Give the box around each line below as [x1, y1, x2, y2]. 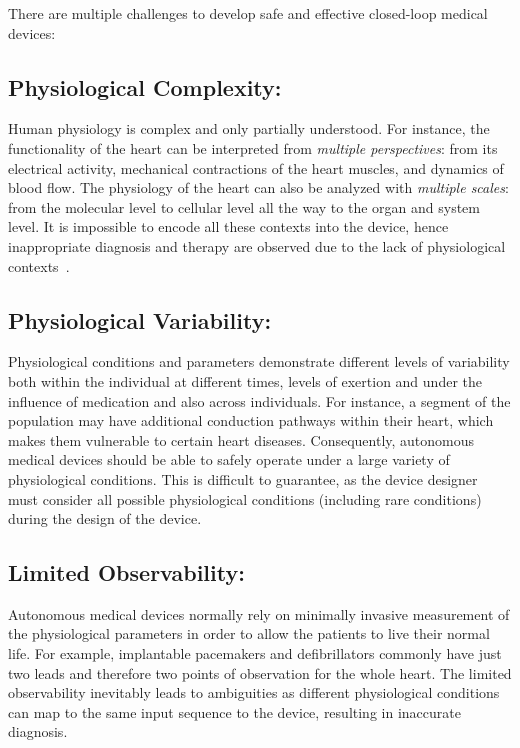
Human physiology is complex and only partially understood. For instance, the [8, 118, 490, 139]
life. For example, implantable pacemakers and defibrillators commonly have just [8, 643, 502, 664]
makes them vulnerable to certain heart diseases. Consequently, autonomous [8, 429, 475, 450]
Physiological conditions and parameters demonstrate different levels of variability [8, 351, 510, 372]
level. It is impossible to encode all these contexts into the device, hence [8, 216, 449, 237]
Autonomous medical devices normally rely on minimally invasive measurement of [8, 603, 510, 624]
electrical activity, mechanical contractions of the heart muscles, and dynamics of [8, 157, 504, 178]
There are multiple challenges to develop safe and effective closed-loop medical [8, 3, 488, 23]
